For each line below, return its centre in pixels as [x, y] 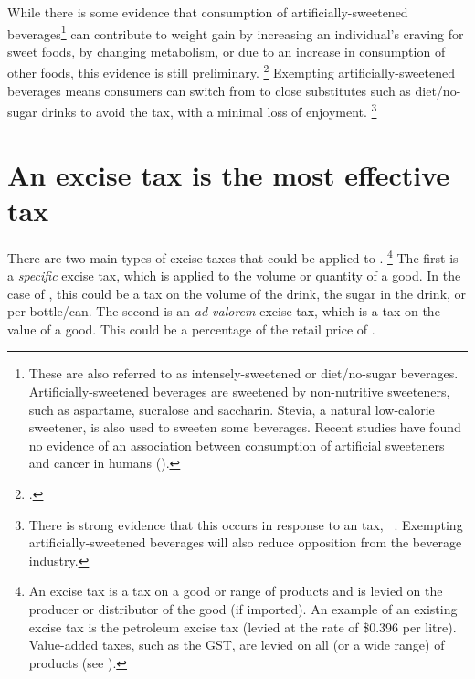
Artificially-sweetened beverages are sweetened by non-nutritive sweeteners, [239, 392]
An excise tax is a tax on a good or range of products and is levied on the [236, 591]
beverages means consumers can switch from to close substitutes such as [209, 90]
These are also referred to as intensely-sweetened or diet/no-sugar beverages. [243, 373]
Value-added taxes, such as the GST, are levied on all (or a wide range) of [237, 645]
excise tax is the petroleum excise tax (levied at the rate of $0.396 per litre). [243, 626]
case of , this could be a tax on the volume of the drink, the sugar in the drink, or [237, 293]
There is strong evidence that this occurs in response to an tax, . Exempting [246, 524]
